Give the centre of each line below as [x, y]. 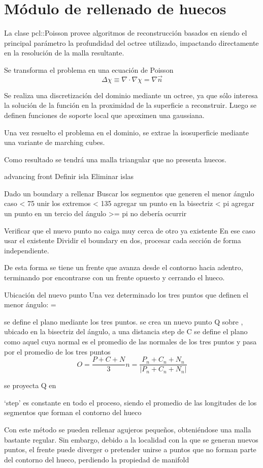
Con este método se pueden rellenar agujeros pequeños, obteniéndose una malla [128, 430]
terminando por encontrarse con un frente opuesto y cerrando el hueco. [114, 277]
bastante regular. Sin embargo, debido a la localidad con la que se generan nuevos [131, 439]
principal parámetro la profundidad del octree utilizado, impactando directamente [131, 42]
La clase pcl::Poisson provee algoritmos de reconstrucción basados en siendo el [126, 33]
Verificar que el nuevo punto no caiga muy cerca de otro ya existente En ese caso [130, 230]
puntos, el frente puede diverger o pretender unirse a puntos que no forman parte [130, 449]
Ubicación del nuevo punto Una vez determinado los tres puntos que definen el [126, 294]
